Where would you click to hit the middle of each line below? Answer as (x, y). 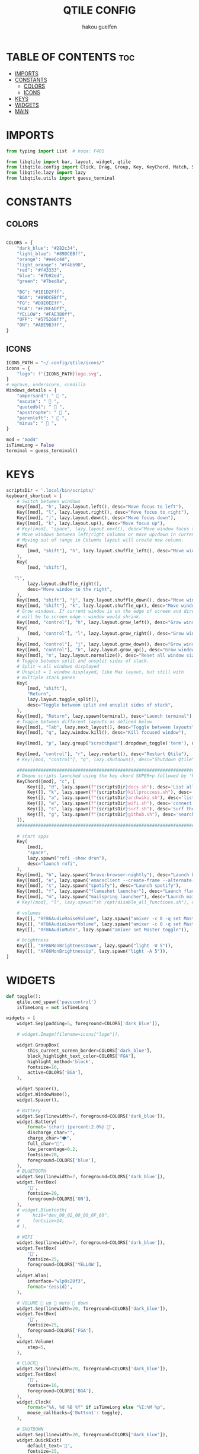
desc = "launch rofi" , (53, 864)
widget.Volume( (36, 1341)
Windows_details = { (32, 390)
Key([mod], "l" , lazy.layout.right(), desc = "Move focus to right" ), (103, 513)
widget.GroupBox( (38, 1045)
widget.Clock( (34, 1402)
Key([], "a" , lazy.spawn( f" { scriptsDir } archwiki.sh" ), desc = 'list (111, 798)
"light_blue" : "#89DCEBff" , (51, 254)
